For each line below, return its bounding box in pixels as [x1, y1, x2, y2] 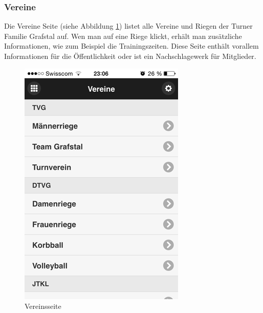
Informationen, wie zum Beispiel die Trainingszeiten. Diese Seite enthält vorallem [4, 40, 259, 51]
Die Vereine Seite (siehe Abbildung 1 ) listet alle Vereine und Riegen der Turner [4, 20, 253, 31]
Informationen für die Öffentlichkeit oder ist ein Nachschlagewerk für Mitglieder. [4, 51, 256, 61]
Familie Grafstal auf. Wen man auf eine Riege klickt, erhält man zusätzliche [4, 30, 242, 41]
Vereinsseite [25, 301, 61, 311]
